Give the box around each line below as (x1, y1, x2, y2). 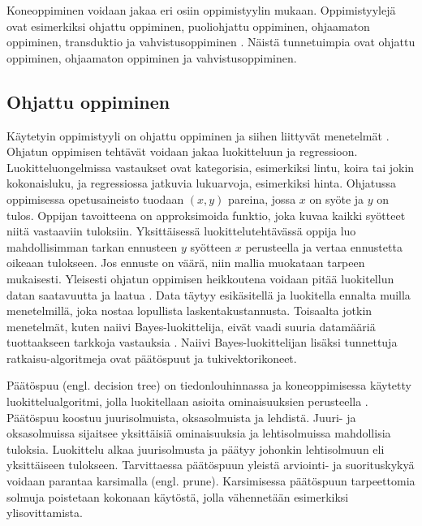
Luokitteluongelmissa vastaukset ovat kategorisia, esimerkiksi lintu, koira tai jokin (6, 158, 415, 175)
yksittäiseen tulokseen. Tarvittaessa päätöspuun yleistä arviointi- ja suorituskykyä (6, 456, 415, 473)
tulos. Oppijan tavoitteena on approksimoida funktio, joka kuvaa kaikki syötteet (6, 206, 406, 223)
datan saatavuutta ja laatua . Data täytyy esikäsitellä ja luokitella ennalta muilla (6, 286, 411, 303)
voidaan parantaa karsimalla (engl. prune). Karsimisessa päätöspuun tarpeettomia (6, 472, 416, 489)
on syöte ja (309, 190, 364, 207)
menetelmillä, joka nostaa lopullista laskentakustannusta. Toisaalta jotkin (6, 302, 372, 319)
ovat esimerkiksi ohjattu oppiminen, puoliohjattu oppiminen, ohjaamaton (6, 17, 370, 34)
